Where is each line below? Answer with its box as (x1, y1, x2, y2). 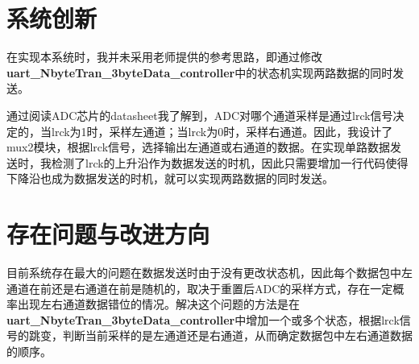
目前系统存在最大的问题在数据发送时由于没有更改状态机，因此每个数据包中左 (6, 264, 413, 280)
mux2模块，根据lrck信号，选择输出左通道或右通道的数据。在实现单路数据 (6, 139, 391, 155)
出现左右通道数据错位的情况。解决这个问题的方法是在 (17, 296, 300, 312)
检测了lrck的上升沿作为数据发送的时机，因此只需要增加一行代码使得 (51, 154, 409, 171)
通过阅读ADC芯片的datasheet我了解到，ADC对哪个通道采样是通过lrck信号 (6, 106, 393, 123)
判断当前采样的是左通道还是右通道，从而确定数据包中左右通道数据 (62, 327, 413, 344)
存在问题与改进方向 (6, 217, 210, 250)
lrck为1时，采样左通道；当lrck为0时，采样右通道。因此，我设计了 (51, 122, 393, 139)
